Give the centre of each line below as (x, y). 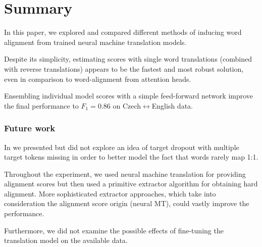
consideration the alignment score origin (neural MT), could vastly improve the (127, 203)
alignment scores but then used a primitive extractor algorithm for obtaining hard (131, 184)
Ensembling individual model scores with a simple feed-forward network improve (129, 96)
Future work (30, 128)
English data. (172, 105)
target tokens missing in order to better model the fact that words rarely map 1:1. (131, 157)
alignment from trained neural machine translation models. (95, 42)
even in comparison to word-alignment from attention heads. (98, 79)
